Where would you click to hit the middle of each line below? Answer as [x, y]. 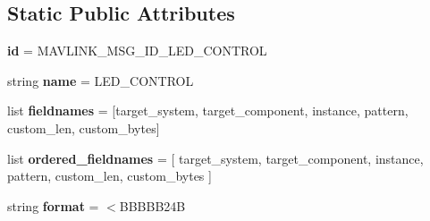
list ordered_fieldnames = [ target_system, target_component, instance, [215, 158]
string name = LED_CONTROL [101, 80]
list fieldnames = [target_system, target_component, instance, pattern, [208, 110]
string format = [53, 205]
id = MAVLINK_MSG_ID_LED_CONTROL [137, 51]
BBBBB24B [152, 205]
